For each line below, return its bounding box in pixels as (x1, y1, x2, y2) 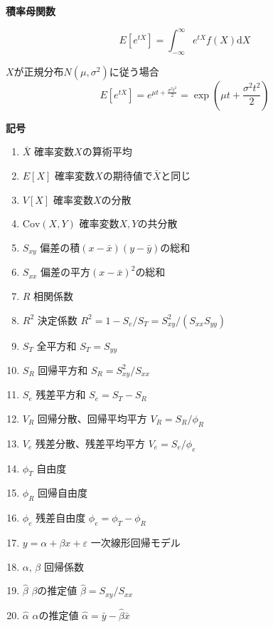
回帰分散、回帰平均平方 (37, 411, 147, 425)
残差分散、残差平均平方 (35, 435, 145, 450)
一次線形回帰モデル (90, 534, 181, 549)
